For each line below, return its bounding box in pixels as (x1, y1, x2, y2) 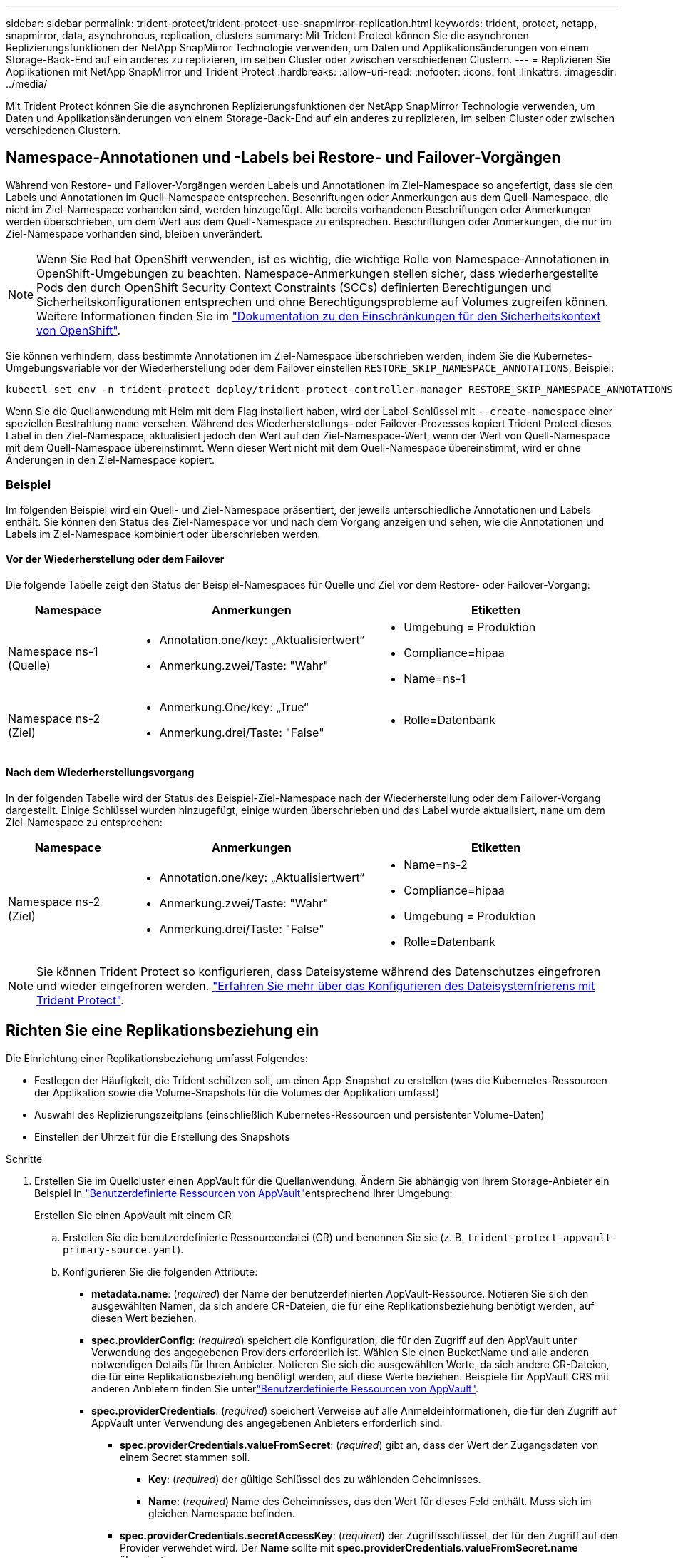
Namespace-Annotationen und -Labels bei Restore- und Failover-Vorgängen (6, 148, 561, 167)
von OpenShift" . (36, 322, 121, 337)
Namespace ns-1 (8, 643, 98, 658)
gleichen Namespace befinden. (148, 1507, 295, 1519)
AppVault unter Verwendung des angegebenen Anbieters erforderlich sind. (91, 1416, 443, 1429)
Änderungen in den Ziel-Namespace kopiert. (6, 453, 215, 466)
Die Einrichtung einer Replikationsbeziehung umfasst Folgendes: (6, 1052, 308, 1064)
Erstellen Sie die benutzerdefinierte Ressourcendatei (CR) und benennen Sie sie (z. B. (63, 1231, 465, 1243)
